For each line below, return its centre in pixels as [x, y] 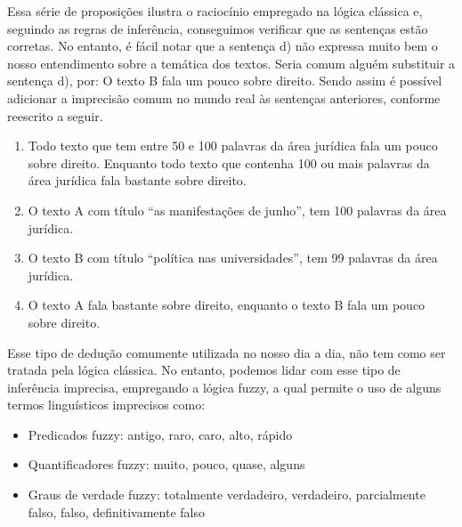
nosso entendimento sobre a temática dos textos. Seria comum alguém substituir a [231, 63]
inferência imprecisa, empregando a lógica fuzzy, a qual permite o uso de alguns [224, 387]
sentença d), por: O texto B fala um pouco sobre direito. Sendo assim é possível [225, 81]
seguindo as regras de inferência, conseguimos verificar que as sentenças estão [218, 28]
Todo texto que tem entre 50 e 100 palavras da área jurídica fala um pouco [233, 146]
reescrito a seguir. [55, 115]
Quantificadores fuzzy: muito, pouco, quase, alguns [166, 464]
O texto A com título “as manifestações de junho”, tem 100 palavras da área [237, 210]
